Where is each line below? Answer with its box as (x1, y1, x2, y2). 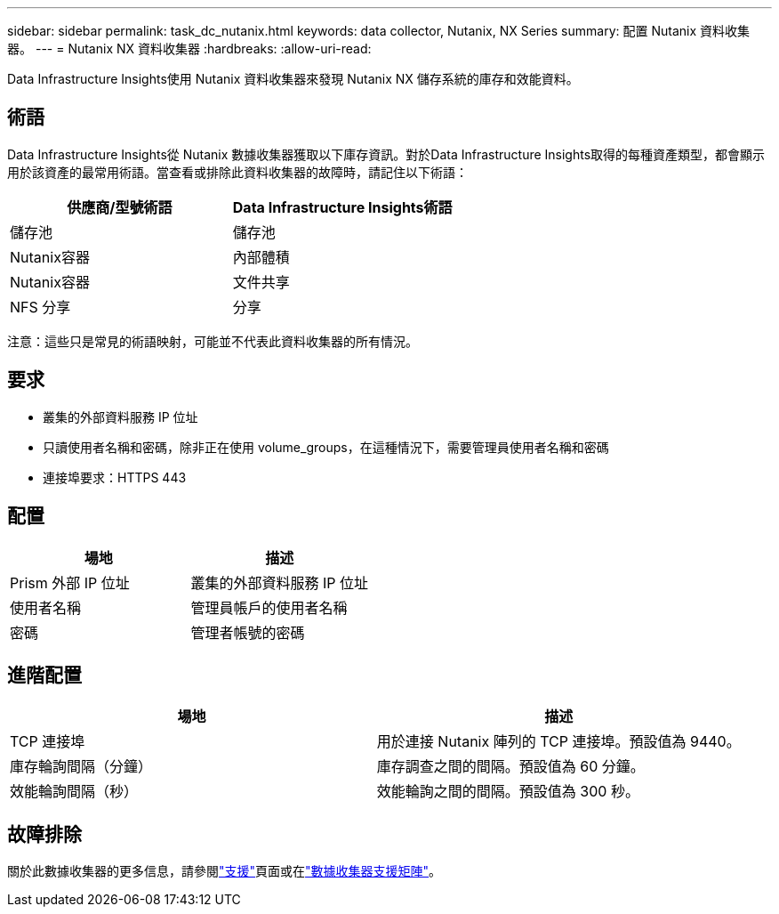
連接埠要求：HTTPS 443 (43, 469, 187, 485)
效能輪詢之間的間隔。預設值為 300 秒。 (376, 782, 639, 801)
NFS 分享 (10, 297, 71, 316)
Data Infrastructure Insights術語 (232, 198, 453, 216)
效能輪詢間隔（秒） (10, 782, 139, 801)
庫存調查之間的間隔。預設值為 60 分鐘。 (376, 757, 645, 776)
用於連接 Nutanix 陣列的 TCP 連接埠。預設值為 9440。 (376, 732, 741, 751)
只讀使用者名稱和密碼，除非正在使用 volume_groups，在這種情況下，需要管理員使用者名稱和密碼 (43, 439, 609, 455)
